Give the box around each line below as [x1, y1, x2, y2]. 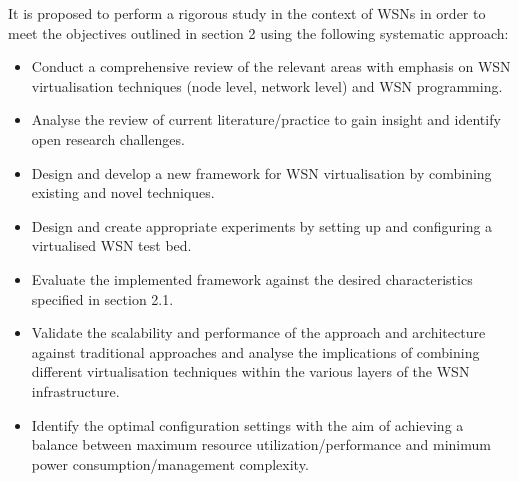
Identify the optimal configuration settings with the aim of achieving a [31, 414, 464, 435]
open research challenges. [31, 128, 185, 149]
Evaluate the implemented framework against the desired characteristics [31, 268, 473, 289]
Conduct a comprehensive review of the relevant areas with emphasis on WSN [31, 56, 511, 77]
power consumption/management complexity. [31, 453, 309, 474]
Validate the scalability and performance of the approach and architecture [31, 322, 486, 343]
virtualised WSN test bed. [31, 235, 192, 256]
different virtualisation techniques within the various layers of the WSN [31, 361, 470, 382]
